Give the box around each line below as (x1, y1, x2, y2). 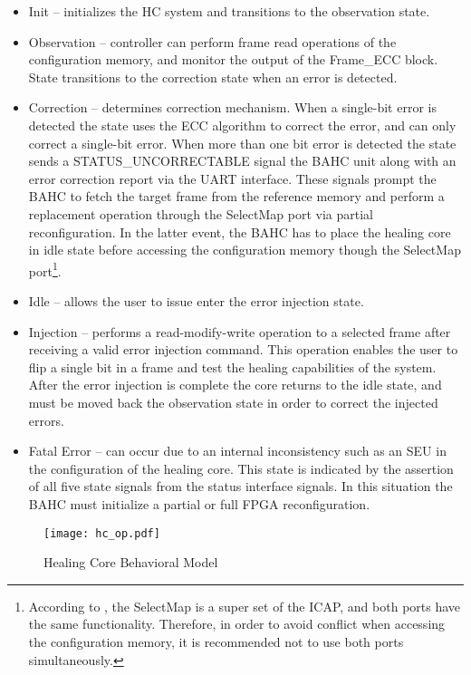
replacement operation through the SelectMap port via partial (28, 204, 373, 223)
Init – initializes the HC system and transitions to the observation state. (28, 2, 430, 20)
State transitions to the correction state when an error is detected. (28, 67, 398, 86)
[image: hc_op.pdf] (43, 526, 160, 540)
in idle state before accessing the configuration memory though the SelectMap (28, 240, 461, 259)
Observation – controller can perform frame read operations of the (28, 32, 397, 51)
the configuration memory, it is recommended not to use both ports (28, 632, 404, 651)
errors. (28, 410, 64, 429)
